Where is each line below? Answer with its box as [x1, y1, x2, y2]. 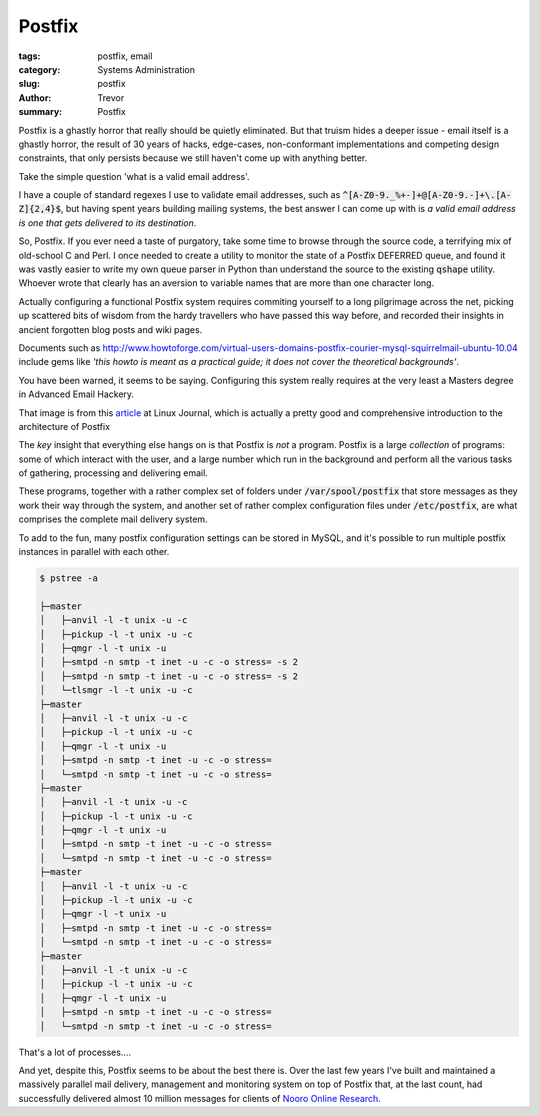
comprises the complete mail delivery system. [18, 513, 209, 525]
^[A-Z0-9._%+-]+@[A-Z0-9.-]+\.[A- [342, 190, 512, 201]
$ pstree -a [39, 573, 99, 584]
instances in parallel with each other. [18, 546, 170, 558]
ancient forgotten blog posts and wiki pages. [18, 323, 203, 335]
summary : [18, 106, 63, 118]
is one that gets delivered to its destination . [18, 216, 197, 229]
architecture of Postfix [18, 420, 110, 432]
